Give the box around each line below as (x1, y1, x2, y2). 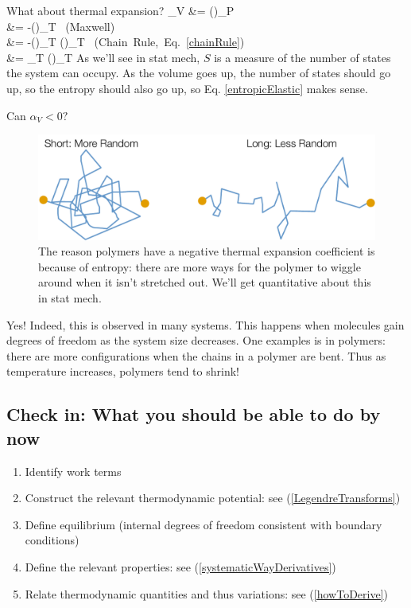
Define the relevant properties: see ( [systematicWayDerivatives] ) (25, 558, 336, 575)
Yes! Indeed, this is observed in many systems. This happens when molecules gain (6, 316, 405, 333)
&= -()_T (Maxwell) (6, 18, 115, 34)
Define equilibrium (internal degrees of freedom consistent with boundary (25, 516, 382, 532)
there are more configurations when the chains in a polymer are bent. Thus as (6, 347, 386, 364)
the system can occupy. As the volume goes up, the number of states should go (6, 64, 391, 81)
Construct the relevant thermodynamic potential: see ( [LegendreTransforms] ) (25, 489, 401, 506)
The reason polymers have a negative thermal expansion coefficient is (38, 243, 375, 259)
